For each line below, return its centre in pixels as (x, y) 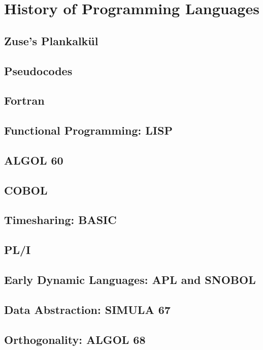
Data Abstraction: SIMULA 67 (87, 309)
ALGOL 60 (34, 160)
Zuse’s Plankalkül (51, 40)
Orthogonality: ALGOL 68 (75, 339)
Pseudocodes (38, 70)
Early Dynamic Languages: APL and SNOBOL (130, 280)
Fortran (24, 100)
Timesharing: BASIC (60, 220)
